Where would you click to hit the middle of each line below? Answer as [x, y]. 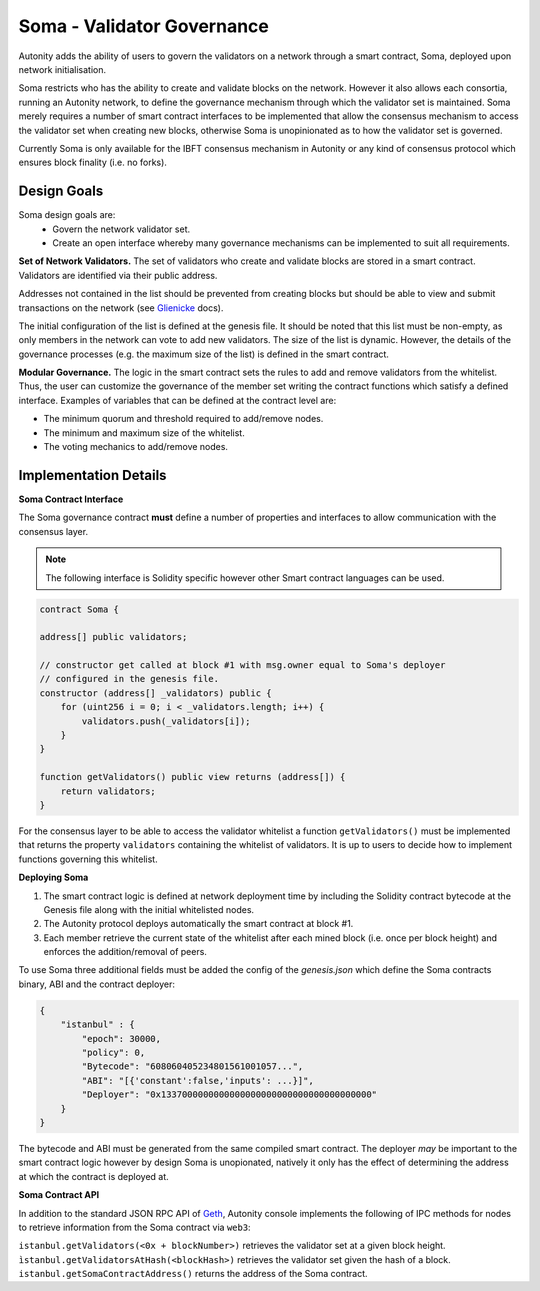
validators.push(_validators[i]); [166, 721]
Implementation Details [92, 475]
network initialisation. [62, 69]
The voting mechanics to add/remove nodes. [136, 447]
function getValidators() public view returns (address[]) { [192, 777]
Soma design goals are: [67, 215]
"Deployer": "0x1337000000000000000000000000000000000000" [229, 1094]
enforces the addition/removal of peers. [125, 952]
